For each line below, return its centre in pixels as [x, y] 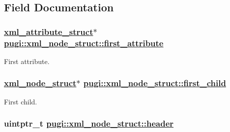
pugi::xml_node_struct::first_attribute [84, 43]
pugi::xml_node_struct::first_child [155, 83]
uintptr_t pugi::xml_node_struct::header [89, 123]
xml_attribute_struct [49, 31]
